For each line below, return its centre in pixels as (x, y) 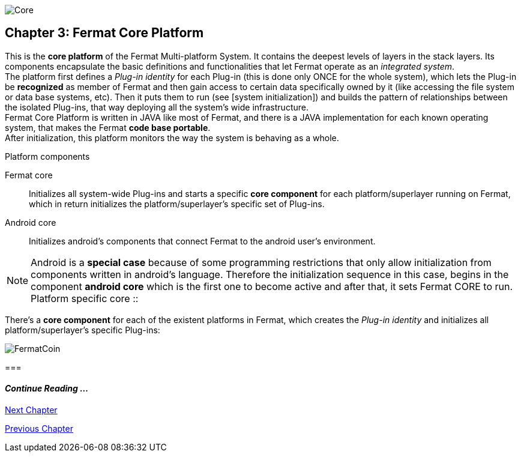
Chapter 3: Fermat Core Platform (104, 33)
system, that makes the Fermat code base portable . (108, 127)
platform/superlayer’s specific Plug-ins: (83, 330)
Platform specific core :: (85, 298)
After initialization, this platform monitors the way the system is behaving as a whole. (172, 138)
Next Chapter (31, 410)
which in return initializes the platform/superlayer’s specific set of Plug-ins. (177, 204)
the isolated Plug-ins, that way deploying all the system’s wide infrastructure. (157, 107)
